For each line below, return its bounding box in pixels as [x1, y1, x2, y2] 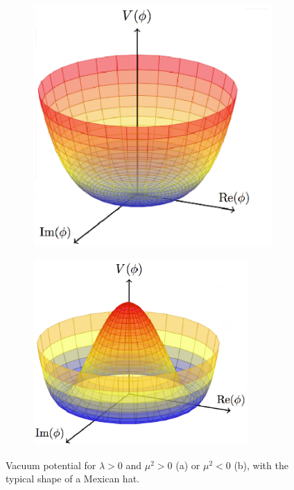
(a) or [175, 457, 200, 472]
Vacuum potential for [6, 457, 96, 472]
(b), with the [234, 457, 288, 472]
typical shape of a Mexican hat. [6, 471, 139, 486]
